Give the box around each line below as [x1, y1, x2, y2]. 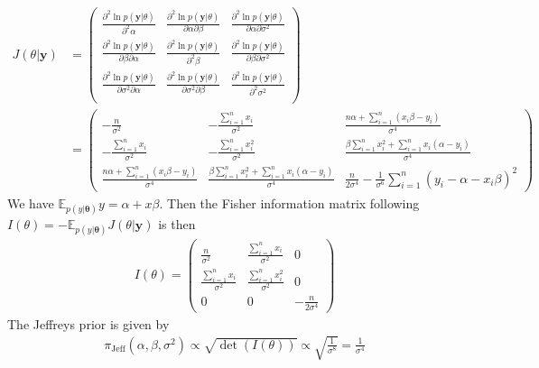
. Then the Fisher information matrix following [159, 193, 420, 212]
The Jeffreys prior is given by [7, 314, 170, 333]
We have [7, 193, 54, 212]
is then [158, 214, 196, 233]
